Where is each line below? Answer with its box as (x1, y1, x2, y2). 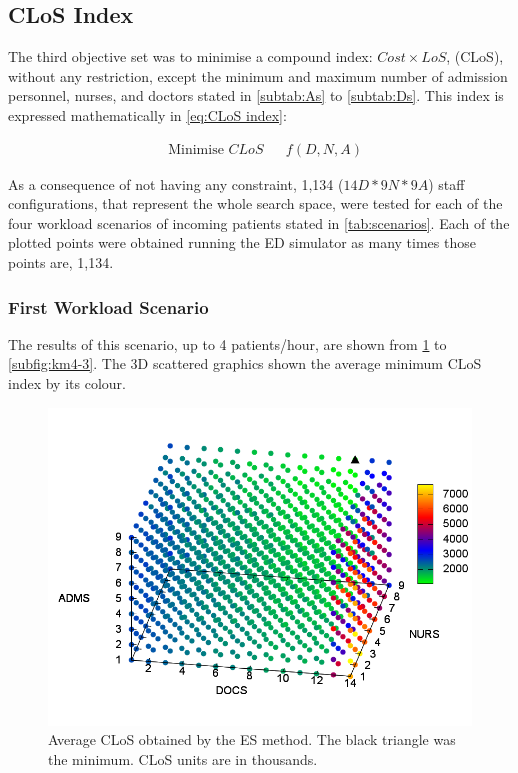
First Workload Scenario (8, 294, 209, 319)
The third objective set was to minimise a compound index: (8, 46, 373, 67)
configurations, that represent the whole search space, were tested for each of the (8, 193, 503, 214)
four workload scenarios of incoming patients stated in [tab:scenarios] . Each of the (8, 212, 510, 233)
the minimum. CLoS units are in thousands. (48, 748, 318, 769)
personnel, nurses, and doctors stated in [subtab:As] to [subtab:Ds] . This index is (8, 85, 504, 106)
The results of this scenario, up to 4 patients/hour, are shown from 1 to (8, 333, 447, 354)
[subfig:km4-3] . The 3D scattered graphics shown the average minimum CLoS (8, 353, 482, 374)
